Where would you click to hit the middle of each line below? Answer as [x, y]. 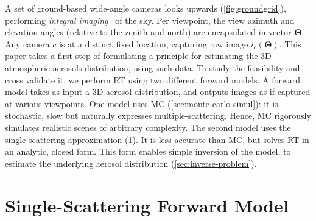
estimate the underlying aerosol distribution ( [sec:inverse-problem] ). [131, 163]
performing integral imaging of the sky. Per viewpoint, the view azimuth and [150, 20]
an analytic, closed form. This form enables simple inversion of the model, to [148, 151]
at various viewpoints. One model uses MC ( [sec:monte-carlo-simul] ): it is [142, 103]
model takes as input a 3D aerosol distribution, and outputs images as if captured [158, 92]
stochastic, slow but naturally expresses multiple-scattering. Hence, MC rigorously [158, 115]
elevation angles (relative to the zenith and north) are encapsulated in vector [148, 32]
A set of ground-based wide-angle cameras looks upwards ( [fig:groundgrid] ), [146, 8]
